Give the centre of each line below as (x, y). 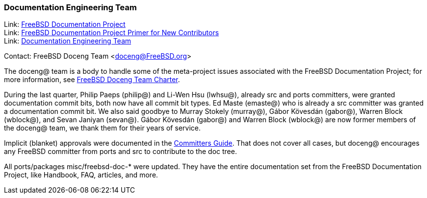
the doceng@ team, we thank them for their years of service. (102, 128)
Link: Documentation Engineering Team (68, 41)
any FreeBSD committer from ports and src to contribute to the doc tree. (120, 152)
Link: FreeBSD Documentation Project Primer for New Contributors (111, 33)
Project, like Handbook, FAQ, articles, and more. (81, 175)
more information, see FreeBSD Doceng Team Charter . (92, 80)
